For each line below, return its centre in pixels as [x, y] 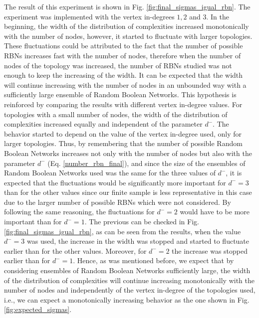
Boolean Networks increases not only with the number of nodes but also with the [128, 153]
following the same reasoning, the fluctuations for [79, 212]
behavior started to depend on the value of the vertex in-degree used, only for [123, 133]
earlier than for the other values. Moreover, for [75, 250]
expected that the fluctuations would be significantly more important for [115, 182]
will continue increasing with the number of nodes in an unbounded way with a [125, 84]
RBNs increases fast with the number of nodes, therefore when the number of [123, 55]
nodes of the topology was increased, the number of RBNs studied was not [118, 65]
